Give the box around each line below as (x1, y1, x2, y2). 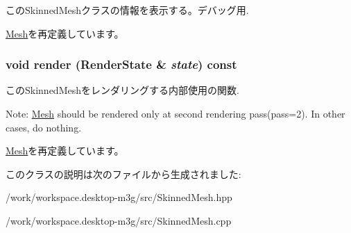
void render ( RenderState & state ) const (6, 56, 237, 73)
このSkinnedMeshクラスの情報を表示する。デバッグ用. (6, 3, 249, 17)
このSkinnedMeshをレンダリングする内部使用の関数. (6, 83, 239, 97)
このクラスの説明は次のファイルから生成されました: (6, 166, 241, 181)
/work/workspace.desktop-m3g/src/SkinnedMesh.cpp (6, 213, 232, 227)
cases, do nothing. (6, 120, 82, 134)
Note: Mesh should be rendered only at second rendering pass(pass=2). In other (6, 106, 345, 120)
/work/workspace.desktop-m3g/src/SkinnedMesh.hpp (6, 190, 232, 204)
